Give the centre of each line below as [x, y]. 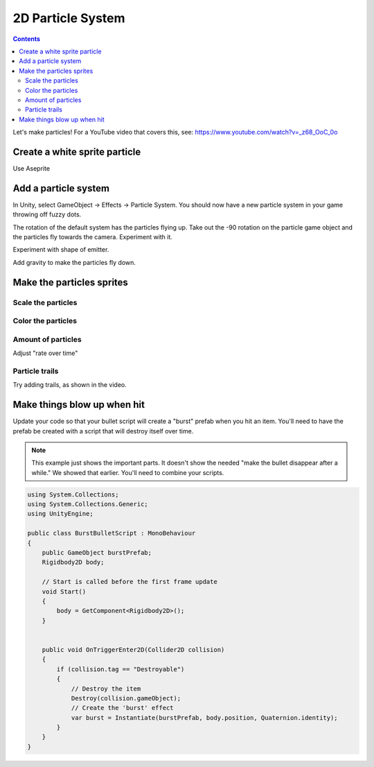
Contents [27, 39]
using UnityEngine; [60, 514]
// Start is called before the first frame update [130, 582]
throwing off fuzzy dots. [47, 214]
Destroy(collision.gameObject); [126, 698]
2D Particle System [69, 18]
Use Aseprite [32, 168]
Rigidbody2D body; [73, 562]
